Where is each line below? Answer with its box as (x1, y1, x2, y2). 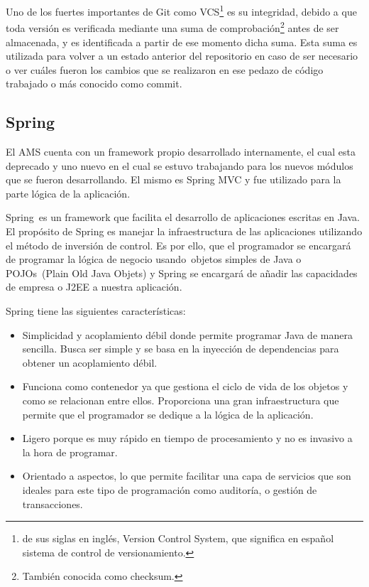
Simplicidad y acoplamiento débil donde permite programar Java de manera (22, 327, 353, 342)
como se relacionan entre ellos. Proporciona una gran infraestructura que (22, 392, 339, 407)
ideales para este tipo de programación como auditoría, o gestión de (22, 482, 317, 497)
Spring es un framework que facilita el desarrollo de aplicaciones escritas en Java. (6, 210, 360, 225)
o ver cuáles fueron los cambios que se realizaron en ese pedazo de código (6, 62, 324, 77)
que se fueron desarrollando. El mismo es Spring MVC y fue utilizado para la (6, 172, 341, 187)
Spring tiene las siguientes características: (6, 303, 186, 318)
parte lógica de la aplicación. (6, 185, 131, 200)
